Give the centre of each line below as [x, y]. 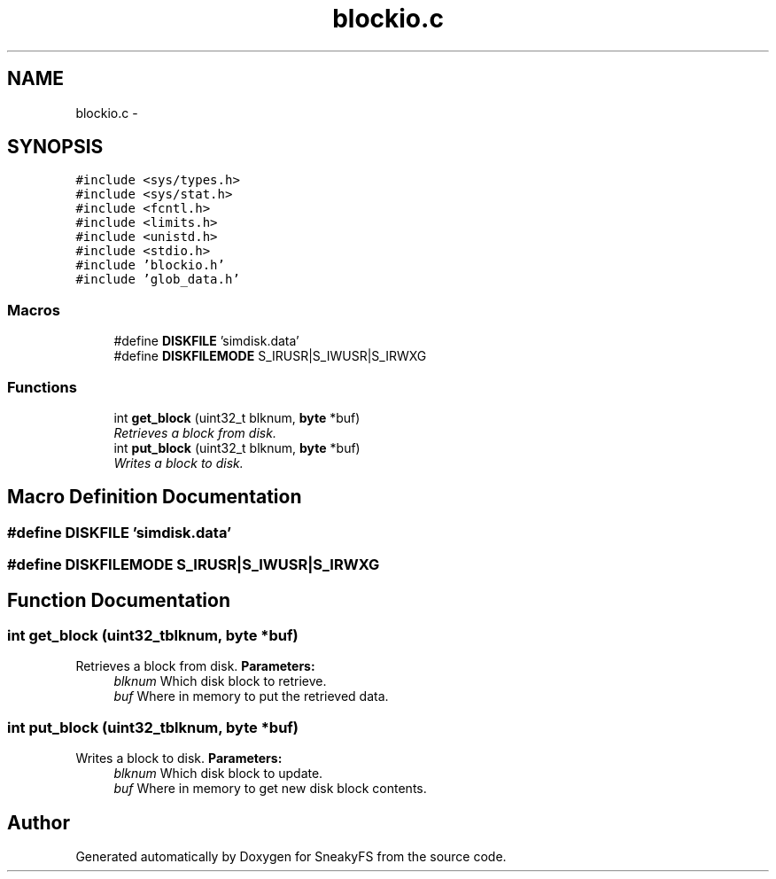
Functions [42, 387]
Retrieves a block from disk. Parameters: [195, 666]
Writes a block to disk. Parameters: [179, 758]
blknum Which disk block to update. [218, 774]
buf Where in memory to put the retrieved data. [251, 696]
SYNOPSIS [55, 147]
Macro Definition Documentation [155, 497]
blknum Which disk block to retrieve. [220, 681]
